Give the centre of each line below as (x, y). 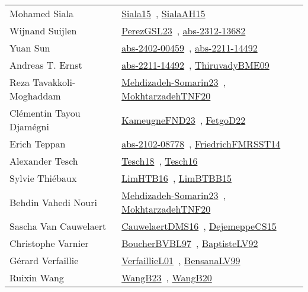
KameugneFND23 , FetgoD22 (184, 120)
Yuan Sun (30, 48)
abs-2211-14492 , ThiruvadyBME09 (195, 65)
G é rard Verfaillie (44, 260)
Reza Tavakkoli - (43, 82)
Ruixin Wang (37, 277)
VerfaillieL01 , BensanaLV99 (181, 260)
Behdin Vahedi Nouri (53, 202)
